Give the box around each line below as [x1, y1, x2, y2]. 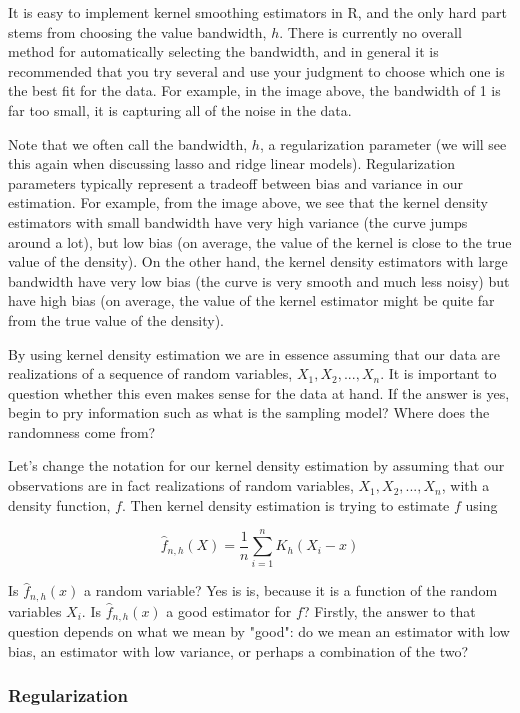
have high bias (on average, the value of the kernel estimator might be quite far [8, 290, 495, 311]
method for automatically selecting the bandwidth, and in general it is [8, 41, 439, 62]
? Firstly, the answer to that [302, 600, 476, 621]
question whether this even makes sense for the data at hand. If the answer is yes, [8, 382, 510, 403]
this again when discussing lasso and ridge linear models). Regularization [8, 153, 455, 174]
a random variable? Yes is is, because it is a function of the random [83, 580, 498, 601]
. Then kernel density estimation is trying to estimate [121, 494, 450, 515]
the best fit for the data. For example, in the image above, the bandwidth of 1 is [8, 80, 501, 101]
